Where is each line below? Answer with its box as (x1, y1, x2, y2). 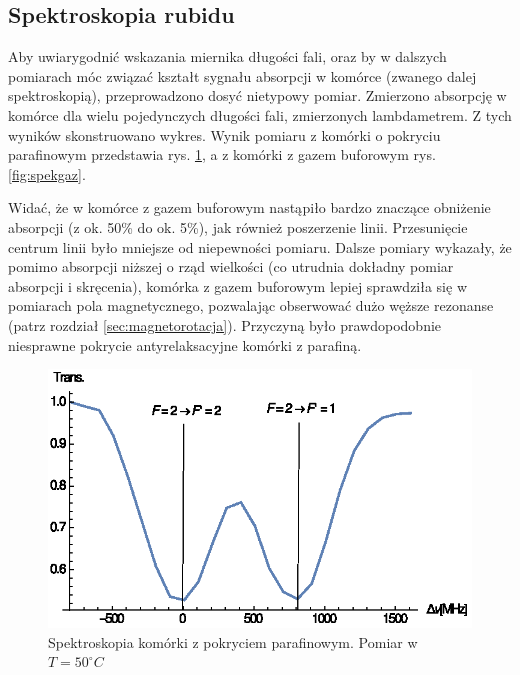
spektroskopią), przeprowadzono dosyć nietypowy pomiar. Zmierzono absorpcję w (8, 85, 507, 106)
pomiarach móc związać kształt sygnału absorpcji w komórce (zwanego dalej (8, 65, 477, 86)
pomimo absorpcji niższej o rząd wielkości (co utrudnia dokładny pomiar (8, 256, 454, 277)
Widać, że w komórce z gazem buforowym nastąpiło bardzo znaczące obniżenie (8, 197, 491, 218)
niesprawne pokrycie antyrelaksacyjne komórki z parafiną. (8, 334, 362, 355)
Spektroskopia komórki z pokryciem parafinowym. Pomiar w (48, 631, 418, 652)
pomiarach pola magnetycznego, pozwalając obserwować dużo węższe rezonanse (8, 295, 494, 316)
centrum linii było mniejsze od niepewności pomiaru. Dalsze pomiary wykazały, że (8, 236, 512, 257)
